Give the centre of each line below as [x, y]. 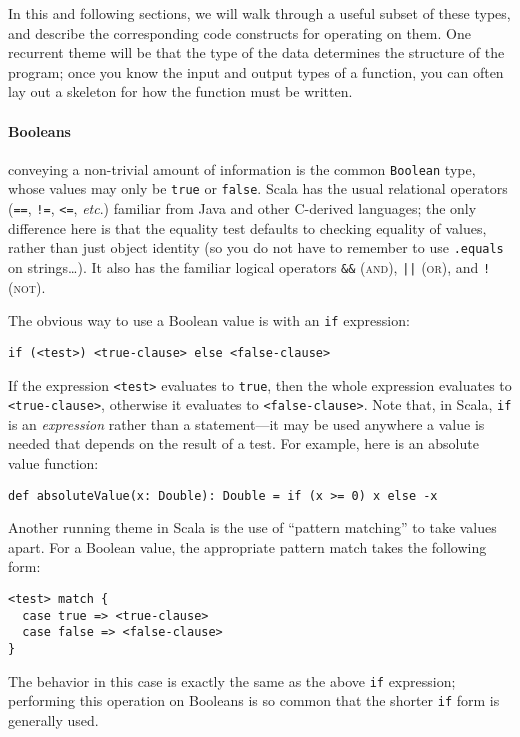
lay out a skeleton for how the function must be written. [180, 91]
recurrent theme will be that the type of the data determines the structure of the [256, 52]
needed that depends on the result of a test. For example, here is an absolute [243, 443]
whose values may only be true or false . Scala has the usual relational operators [258, 188]
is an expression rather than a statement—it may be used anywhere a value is [246, 423]
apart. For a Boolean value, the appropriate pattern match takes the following [247, 546]
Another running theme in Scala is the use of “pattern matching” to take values [252, 527]
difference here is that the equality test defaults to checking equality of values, [247, 227]
